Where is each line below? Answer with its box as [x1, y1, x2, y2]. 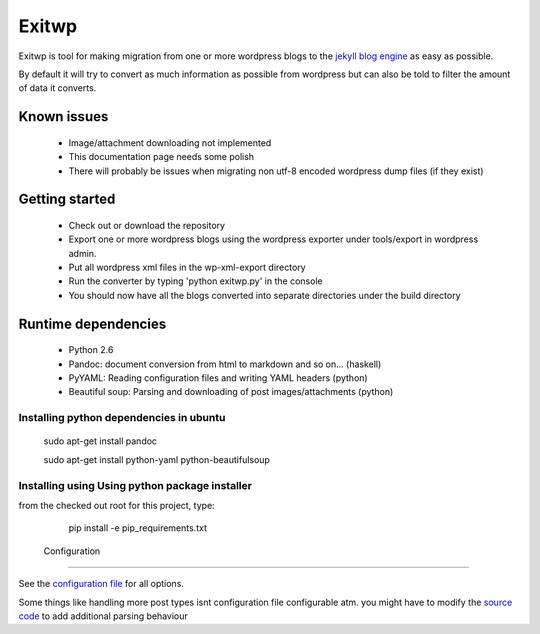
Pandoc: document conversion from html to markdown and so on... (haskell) [68, 358, 382, 370]
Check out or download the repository [68, 219, 225, 231]
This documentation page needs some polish [68, 151, 255, 163]
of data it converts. [18, 82, 97, 94]
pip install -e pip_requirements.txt [68, 522, 207, 534]
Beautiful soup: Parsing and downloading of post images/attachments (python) [68, 386, 394, 398]
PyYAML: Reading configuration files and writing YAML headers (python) [68, 372, 369, 384]
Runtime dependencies [18, 315, 167, 332]
